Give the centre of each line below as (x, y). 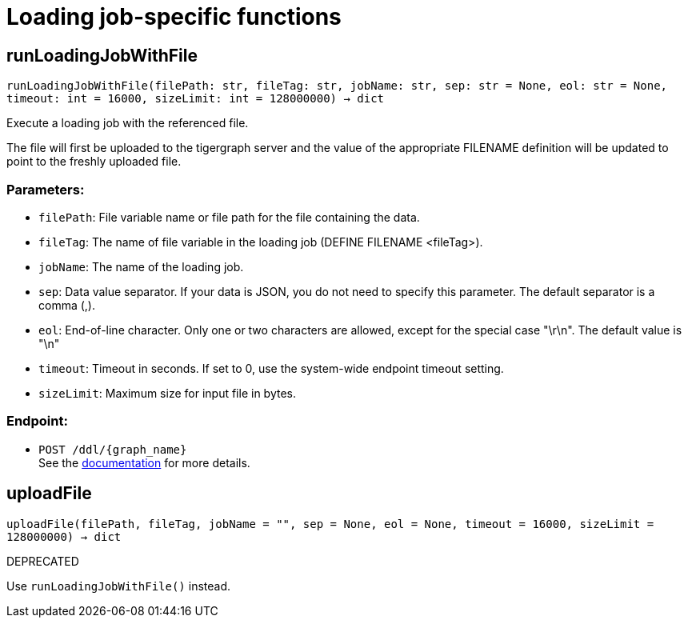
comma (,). (67, 305)
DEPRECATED (43, 561)
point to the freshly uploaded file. (94, 162)
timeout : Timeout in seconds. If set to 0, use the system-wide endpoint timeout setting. (271, 368)
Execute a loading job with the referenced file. (128, 123)
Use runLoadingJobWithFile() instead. (118, 586)
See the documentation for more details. (144, 462)
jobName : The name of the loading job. (141, 266)
